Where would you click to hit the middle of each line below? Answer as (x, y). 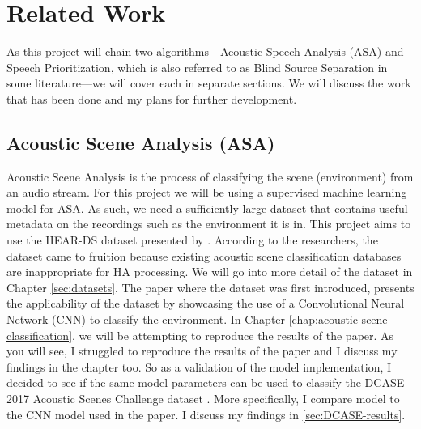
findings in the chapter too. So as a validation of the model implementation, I (199, 366)
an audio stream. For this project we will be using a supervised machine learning (207, 192)
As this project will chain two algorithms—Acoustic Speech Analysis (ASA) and (205, 51)
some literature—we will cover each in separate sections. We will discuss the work (209, 83)
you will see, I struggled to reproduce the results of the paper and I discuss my (202, 351)
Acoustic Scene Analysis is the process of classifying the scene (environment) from (210, 176)
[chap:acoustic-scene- (340, 319)
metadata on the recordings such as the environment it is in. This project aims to (209, 224)
